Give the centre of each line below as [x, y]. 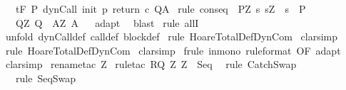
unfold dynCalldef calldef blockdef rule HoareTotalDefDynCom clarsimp [171, 36]
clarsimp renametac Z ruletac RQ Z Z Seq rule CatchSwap [151, 64]
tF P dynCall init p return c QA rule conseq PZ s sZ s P [161, 9]
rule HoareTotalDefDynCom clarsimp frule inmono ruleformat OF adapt [173, 50]
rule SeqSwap [46, 78]
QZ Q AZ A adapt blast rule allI [107, 22]
